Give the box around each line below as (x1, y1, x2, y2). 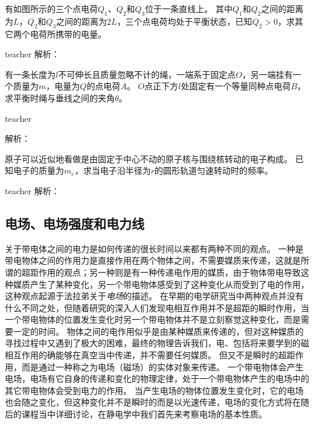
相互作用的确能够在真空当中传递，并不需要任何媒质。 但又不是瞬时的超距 (5, 349, 295, 361)
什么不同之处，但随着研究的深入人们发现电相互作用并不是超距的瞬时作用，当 (5, 301, 309, 314)
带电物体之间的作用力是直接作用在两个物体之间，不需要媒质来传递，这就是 (5, 254, 301, 267)
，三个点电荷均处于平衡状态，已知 (117, 14, 252, 27)
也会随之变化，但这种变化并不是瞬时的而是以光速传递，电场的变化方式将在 (5, 396, 301, 408)
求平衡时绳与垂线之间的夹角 (5, 91, 115, 104)
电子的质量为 (13, 164, 64, 177)
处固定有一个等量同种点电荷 (181, 80, 291, 92)
